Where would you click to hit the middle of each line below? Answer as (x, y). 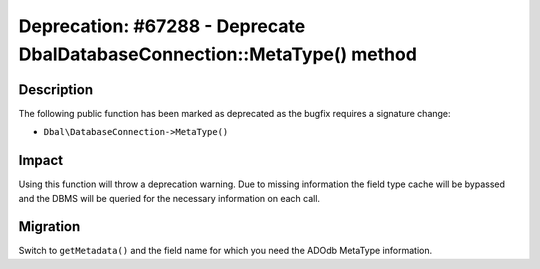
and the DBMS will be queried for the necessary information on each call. (169, 198)
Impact (41, 160)
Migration (49, 226)
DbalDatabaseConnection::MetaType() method (217, 54)
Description (56, 89)
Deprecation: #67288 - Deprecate (162, 26)
